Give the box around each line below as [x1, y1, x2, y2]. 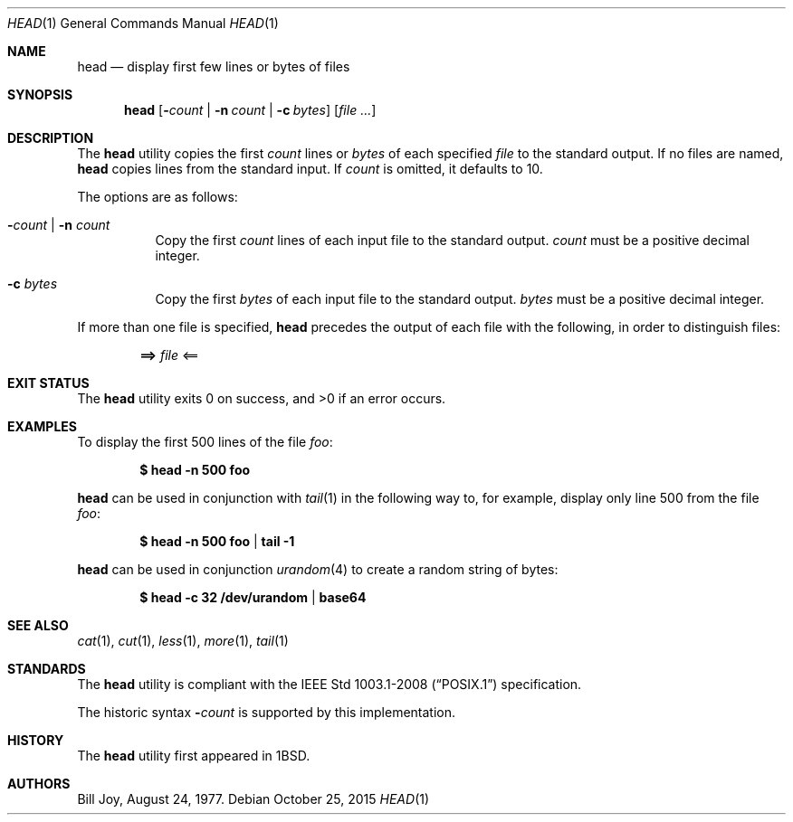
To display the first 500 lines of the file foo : [77, 434, 333, 449]
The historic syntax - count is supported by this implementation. [77, 704, 456, 720]
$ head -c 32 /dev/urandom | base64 [139, 590, 367, 605]
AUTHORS [7, 776, 71, 791]
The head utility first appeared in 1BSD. [77, 748, 311, 763]
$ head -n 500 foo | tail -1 [139, 534, 295, 549]
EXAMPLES [7, 419, 77, 434]
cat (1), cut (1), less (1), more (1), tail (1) [77, 633, 289, 648]
